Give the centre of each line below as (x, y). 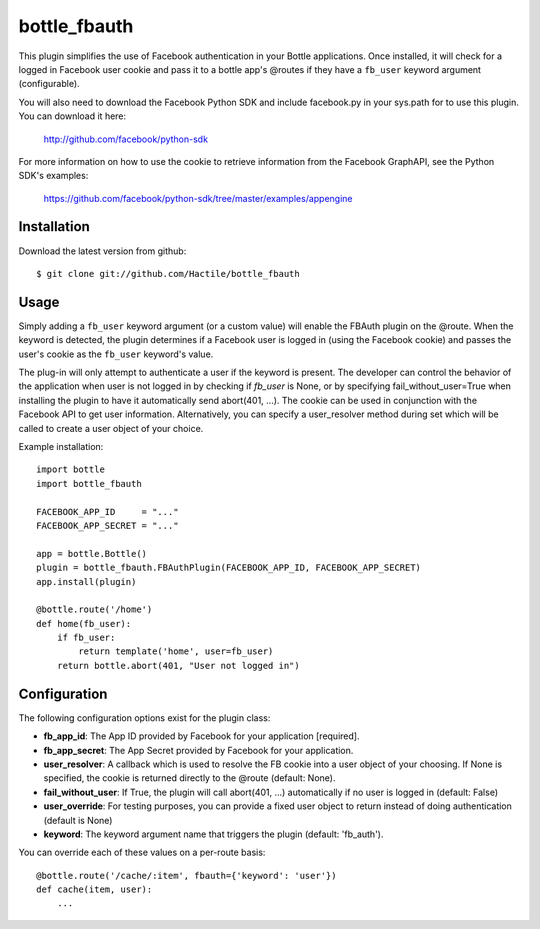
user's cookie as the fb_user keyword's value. (116, 354)
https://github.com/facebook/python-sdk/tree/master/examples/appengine (198, 198)
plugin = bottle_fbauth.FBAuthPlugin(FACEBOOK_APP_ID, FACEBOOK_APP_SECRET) (229, 568)
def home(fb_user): (84, 623)
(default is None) (78, 820)
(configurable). (49, 84)
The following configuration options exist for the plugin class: (144, 717)
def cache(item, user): (94, 889)
